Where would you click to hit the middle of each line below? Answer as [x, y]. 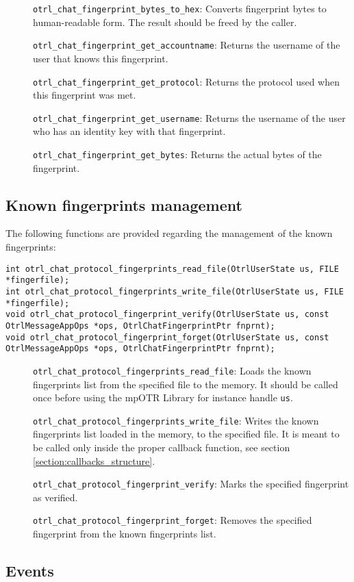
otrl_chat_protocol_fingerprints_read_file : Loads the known [172, 370]
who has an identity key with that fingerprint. [129, 131]
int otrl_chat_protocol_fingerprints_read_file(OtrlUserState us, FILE [172, 269]
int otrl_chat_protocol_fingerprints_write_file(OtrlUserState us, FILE [175, 291]
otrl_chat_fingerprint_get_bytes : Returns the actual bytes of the [177, 154]
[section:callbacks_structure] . [94, 460]
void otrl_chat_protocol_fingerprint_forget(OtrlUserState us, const [167, 337]
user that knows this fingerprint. [101, 58]
